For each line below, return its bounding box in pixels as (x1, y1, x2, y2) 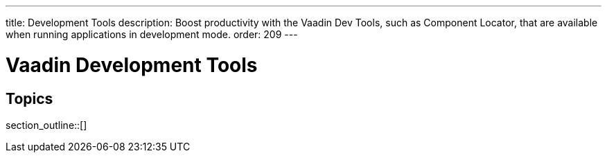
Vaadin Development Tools (6, 53, 258, 77)
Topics (6, 89, 53, 107)
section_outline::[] (6, 119, 87, 131)
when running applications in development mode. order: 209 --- (6, 28, 298, 40)
